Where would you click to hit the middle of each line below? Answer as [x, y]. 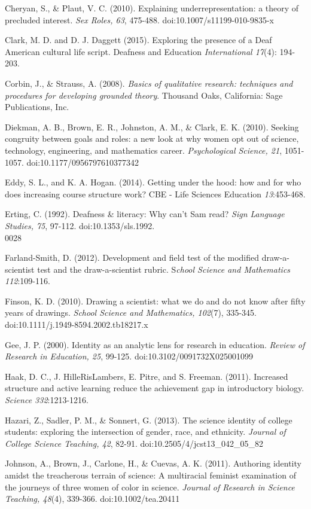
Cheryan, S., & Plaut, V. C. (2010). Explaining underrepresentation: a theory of [152, 8]
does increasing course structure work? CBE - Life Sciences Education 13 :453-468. [155, 193]
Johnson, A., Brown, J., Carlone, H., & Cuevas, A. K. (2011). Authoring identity [153, 463]
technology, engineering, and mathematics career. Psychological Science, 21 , [144, 150]
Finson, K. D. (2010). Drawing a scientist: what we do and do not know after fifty [155, 301]
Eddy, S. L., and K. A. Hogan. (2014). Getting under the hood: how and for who [153, 182]
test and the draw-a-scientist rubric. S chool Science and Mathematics [164, 269]
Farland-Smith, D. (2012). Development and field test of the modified [132, 257]
